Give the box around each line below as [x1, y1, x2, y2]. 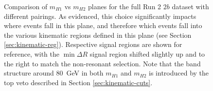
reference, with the [4, 48, 60, 59]
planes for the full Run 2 [88, 1, 161, 11]
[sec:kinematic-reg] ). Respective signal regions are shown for [4, 39, 182, 49]
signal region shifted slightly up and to [89, 48, 205, 59]
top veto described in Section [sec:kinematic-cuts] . [4, 77, 153, 87]
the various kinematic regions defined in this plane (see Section [4, 30, 192, 40]
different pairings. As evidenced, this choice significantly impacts [4, 11, 196, 21]
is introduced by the [149, 68, 209, 78]
